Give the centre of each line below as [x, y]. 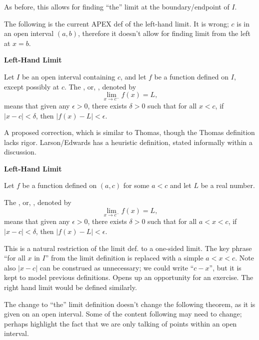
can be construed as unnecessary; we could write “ [117, 267]
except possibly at [32, 86]
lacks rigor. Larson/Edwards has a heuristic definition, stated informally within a [128, 142]
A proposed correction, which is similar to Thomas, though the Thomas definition [129, 132]
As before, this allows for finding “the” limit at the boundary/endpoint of [117, 6]
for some [136, 185]
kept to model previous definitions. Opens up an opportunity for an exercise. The [129, 277]
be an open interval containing [68, 76]
